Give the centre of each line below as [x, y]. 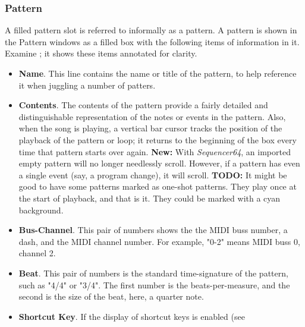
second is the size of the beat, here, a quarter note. [111, 296]
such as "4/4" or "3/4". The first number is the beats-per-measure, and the [154, 284]
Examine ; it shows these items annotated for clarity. [101, 53]
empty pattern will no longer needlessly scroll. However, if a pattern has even [159, 163]
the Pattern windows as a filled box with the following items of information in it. [152, 41]
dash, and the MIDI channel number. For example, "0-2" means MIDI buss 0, [159, 241]
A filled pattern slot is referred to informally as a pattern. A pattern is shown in [151, 30]
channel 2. [37, 253]
